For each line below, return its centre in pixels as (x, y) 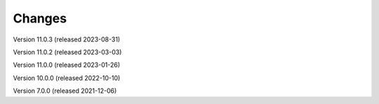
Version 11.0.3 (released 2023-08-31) (67, 39)
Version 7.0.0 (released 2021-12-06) (65, 91)
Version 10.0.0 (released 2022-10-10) (67, 78)
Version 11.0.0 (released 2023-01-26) (67, 65)
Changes (40, 18)
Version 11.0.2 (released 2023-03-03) (67, 52)
